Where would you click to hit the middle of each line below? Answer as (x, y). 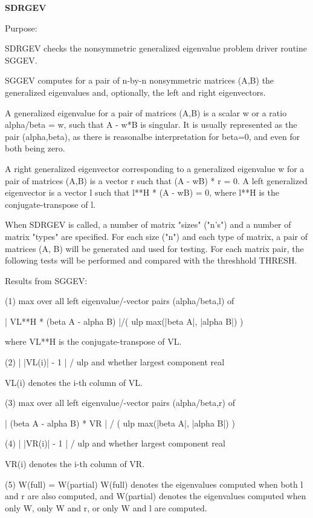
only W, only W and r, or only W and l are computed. (106, 507)
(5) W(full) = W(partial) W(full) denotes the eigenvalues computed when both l (154, 484)
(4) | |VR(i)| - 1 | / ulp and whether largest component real (115, 443)
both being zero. (35, 148)
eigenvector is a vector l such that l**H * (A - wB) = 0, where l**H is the (142, 192)
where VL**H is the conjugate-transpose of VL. (93, 341)
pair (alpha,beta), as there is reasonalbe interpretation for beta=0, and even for (153, 136)
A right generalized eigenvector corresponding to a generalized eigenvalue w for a (155, 168)
